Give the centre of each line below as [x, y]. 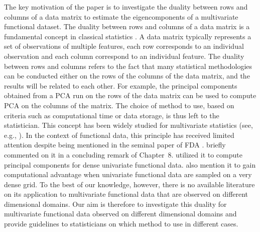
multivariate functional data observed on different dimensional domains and [120, 214]
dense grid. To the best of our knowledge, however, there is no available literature [129, 184]
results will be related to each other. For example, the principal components [121, 85]
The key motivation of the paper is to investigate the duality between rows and [126, 7]
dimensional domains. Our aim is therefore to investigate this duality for [115, 204]
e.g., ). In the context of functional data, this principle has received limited [119, 135]
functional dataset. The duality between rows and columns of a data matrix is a [127, 26]
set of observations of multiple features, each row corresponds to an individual [124, 46]
